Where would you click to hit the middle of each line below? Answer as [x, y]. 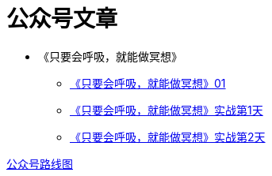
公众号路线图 [40, 163]
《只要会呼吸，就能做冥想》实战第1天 [167, 110]
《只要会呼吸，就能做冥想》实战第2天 [168, 137]
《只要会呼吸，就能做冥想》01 [148, 83]
